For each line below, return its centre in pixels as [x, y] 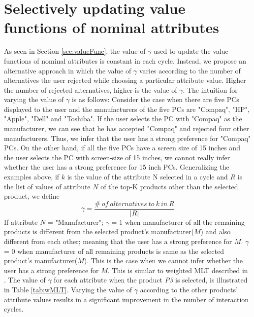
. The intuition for [210, 89]
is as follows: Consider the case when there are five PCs [155, 99]
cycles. [14, 309]
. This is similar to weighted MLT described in [178, 270]
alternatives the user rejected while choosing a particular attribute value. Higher [125, 80]
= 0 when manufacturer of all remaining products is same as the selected [114, 251]
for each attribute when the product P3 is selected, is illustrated [151, 280]
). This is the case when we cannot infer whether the [163, 261]
